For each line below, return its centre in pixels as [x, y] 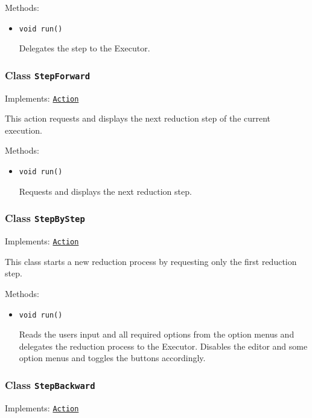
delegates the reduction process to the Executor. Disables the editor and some [163, 346]
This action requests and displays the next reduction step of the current [138, 118]
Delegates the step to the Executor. [84, 48]
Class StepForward [48, 75]
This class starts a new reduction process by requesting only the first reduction [151, 261]
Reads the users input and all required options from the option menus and [157, 334]
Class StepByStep [45, 218]
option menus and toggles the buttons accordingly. [112, 358]
